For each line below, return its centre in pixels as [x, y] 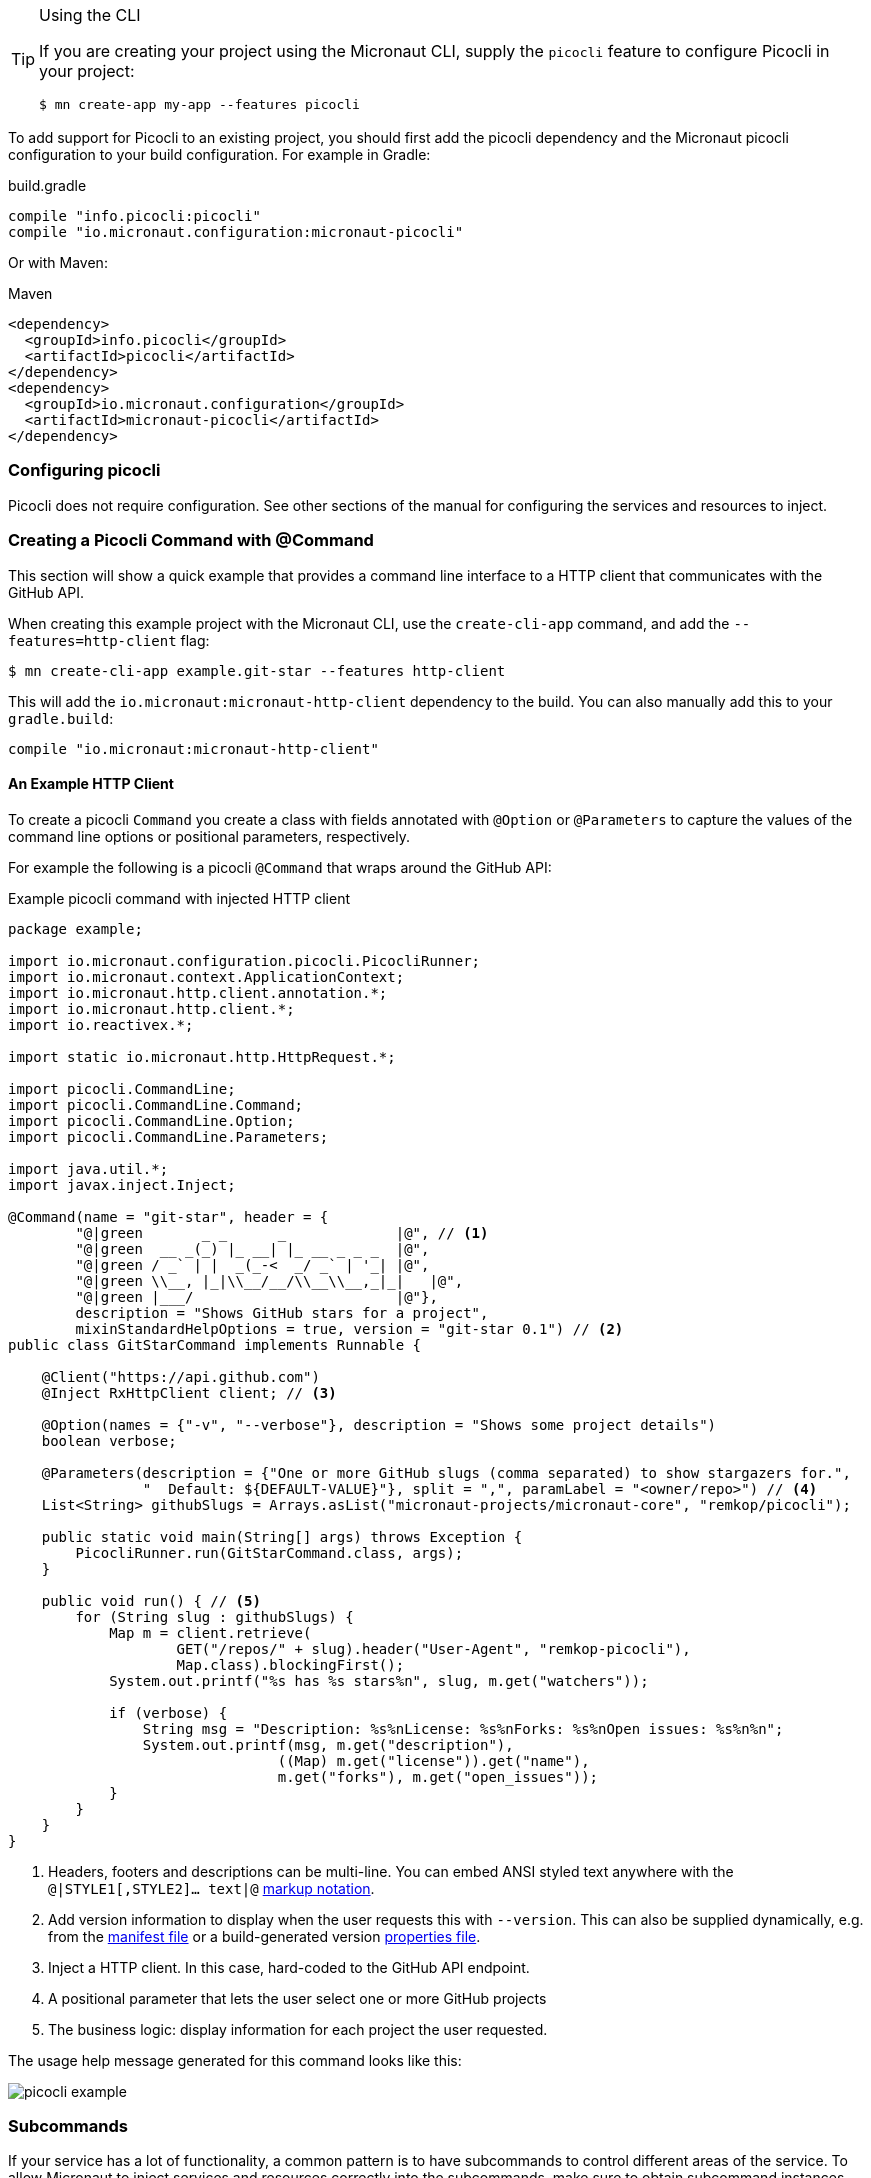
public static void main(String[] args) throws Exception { [282, 1536]
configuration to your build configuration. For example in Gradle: [219, 154]
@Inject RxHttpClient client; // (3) [189, 1392]
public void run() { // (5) [151, 1600]
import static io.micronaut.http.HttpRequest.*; [202, 1056]
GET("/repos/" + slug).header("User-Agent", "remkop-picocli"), [433, 1648]
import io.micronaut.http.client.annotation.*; [198, 992]
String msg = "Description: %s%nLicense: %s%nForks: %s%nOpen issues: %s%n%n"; [463, 1728]
